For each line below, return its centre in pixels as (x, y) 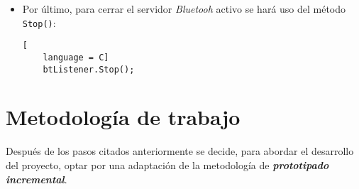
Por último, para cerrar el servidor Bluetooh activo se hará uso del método (184, 9)
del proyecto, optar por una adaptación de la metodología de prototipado (167, 164)
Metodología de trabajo (123, 117)
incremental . (37, 179)
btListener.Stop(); (89, 69)
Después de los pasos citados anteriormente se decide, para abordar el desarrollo (180, 151)
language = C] (76, 57)
